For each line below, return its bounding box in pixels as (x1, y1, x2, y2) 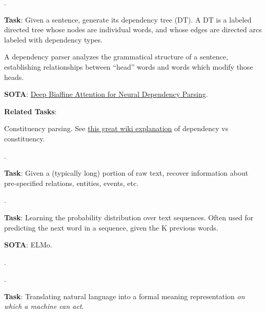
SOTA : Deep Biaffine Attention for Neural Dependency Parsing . (4, 89, 208, 99)
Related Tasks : (4, 106, 57, 116)
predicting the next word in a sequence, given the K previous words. (4, 222, 218, 233)
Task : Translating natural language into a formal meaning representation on (4, 290, 245, 301)
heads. (4, 71, 24, 82)
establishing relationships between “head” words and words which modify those (4, 61, 253, 72)
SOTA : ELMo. (4, 239, 52, 250)
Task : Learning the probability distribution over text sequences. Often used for (4, 212, 254, 222)
